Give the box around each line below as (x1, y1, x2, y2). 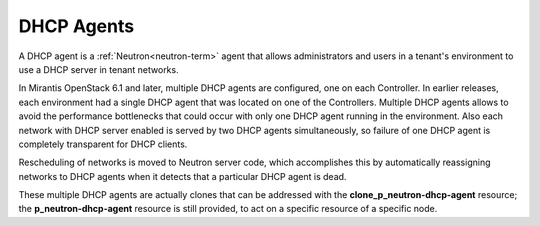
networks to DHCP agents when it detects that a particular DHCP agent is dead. (18, 170, 347, 182)
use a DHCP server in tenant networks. (18, 63, 179, 75)
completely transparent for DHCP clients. (18, 138, 188, 150)
